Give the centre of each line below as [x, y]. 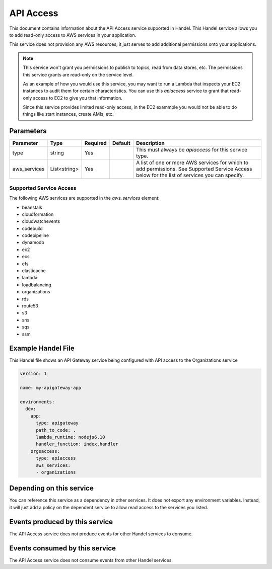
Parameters [28, 131]
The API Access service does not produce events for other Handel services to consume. [101, 534]
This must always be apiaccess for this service [192, 150]
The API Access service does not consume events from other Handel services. [91, 560]
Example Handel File [42, 348]
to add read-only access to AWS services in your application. [73, 35]
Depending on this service [52, 488]
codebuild [32, 228]
